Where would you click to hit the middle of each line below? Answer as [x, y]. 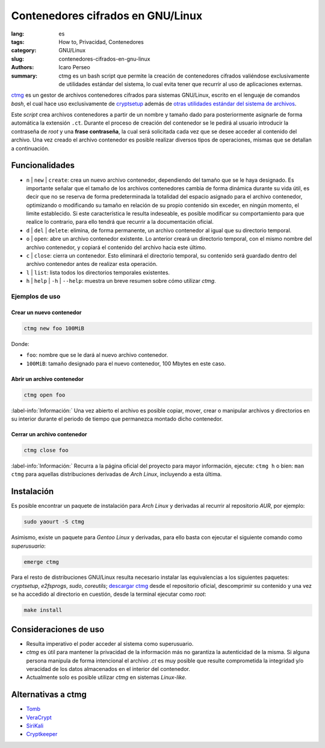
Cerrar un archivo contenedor [49, 434]
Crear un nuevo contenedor [46, 312]
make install [43, 610]
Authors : [23, 67]
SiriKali [35, 726]
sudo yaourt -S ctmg [54, 522]
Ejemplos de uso [36, 296]
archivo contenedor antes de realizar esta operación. [92, 264]
